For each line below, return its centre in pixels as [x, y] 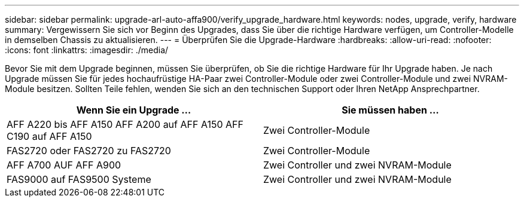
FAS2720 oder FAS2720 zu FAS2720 [89, 151]
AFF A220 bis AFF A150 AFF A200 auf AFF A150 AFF [125, 124]
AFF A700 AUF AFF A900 [64, 165]
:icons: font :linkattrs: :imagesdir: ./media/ [87, 50]
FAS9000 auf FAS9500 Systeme [79, 179]
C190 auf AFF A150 [49, 136]
